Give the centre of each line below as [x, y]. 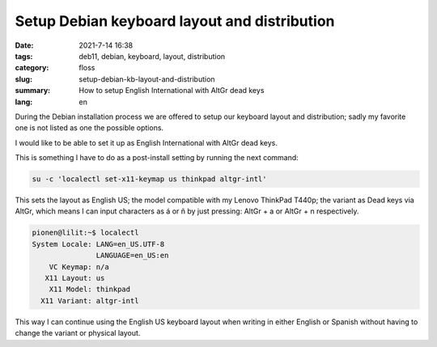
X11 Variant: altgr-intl [90, 300]
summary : [33, 91]
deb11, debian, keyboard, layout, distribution [152, 56]
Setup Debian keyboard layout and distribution [175, 21]
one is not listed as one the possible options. [89, 128]
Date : [24, 45]
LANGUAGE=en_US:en [132, 256]
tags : [24, 56]
